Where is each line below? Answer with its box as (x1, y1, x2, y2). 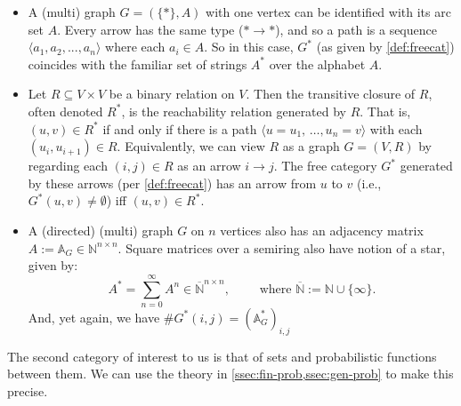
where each (105, 37, 166, 56)
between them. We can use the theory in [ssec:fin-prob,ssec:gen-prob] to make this (7, 364, 454, 383)
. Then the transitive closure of (246, 84, 416, 103)
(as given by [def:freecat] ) (316, 37, 455, 56)
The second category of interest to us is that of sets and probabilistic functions (7, 346, 437, 365)
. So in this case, (204, 37, 294, 56)
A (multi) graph (28, 3, 116, 20)
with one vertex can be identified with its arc (206, 3, 451, 20)
